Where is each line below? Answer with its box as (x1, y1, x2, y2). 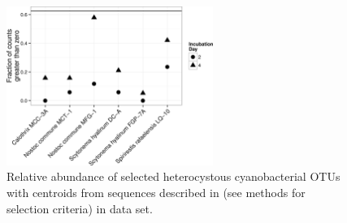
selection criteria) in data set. (7, 199, 153, 217)
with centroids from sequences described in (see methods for (7, 183, 306, 200)
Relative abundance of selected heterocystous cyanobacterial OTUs (7, 168, 340, 185)
